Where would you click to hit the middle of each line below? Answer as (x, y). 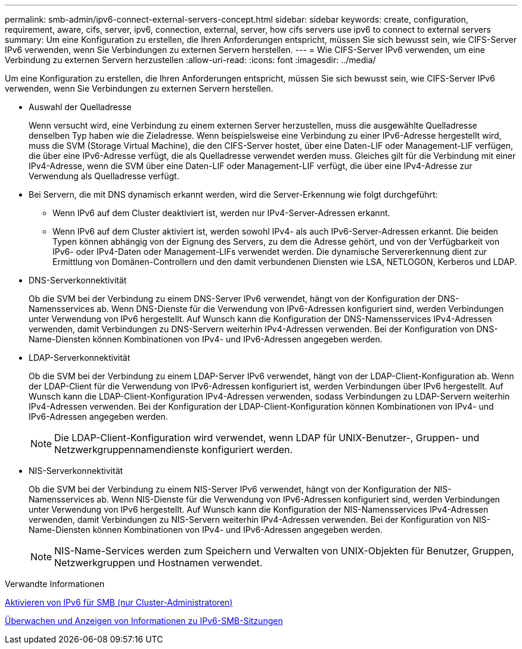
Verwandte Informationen (55, 584)
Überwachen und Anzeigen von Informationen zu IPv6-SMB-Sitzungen (144, 621)
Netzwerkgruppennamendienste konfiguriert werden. (174, 450)
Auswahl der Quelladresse (80, 107)
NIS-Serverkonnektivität (76, 471)
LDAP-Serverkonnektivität (80, 358)
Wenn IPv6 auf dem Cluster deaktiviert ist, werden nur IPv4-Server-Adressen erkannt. (221, 213)
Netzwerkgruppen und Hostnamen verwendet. (159, 563)
